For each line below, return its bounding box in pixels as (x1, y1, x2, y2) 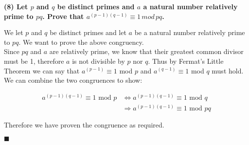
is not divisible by (72, 55, 125, 66)
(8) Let (4, 1, 28, 11)
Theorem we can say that (4, 65, 80, 75)
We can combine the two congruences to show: (4, 75, 142, 85)
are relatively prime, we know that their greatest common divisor (49, 46, 244, 56)
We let (4, 27, 23, 37)
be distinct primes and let (50, 27, 126, 37)
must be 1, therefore (4, 55, 64, 66)
